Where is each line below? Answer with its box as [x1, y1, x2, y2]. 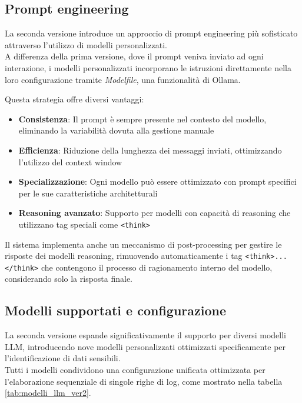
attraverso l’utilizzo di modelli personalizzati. [5, 38, 168, 51]
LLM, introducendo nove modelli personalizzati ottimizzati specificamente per [5, 340, 286, 352]
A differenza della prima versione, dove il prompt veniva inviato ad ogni [5, 50, 264, 62]
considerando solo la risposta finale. [5, 272, 133, 285]
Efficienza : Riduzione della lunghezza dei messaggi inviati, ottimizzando [18, 144, 282, 156]
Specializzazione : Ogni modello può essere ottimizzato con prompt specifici [18, 175, 297, 188]
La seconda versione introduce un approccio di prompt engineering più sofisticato [5, 27, 298, 39]
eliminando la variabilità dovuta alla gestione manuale [18, 124, 214, 136]
